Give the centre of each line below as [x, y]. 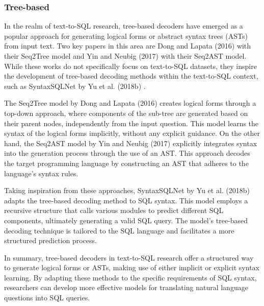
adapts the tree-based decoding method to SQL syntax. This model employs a [126, 200]
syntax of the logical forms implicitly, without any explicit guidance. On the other [132, 133]
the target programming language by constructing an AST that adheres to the [126, 163]
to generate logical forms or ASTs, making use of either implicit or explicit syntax [132, 267]
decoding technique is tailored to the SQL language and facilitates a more [119, 230]
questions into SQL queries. [47, 298]
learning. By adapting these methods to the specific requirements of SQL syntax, [130, 277]
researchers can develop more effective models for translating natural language [126, 287]
